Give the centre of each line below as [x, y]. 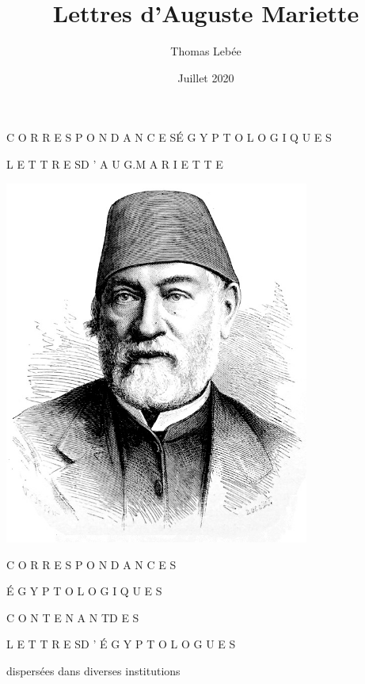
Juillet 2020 [206, 77]
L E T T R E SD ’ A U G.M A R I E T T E [115, 163]
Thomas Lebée [206, 51]
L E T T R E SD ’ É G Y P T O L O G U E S [121, 644]
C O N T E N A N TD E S [73, 617]
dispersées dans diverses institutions [93, 671]
